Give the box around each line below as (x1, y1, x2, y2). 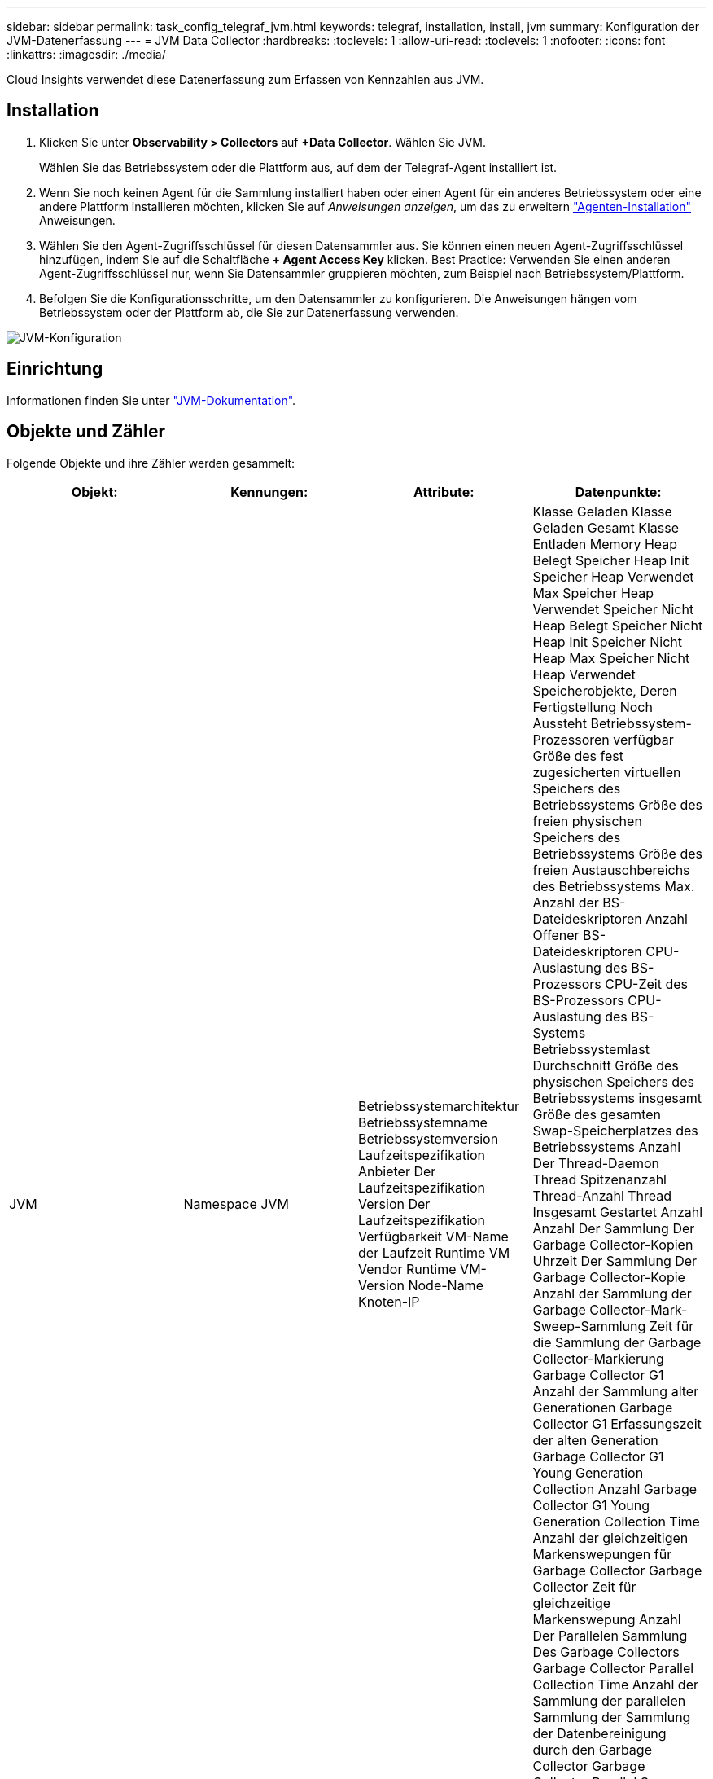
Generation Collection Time (532, 1513, 700, 1530)
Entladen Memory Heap (532, 535, 678, 552)
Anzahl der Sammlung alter (532, 1382, 699, 1399)
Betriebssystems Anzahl (532, 1138, 681, 1155)
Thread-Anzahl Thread (532, 1187, 672, 1204)
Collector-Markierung (532, 1350, 664, 1367)
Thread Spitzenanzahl (532, 1171, 667, 1188)
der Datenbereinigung (532, 1724, 667, 1742)
